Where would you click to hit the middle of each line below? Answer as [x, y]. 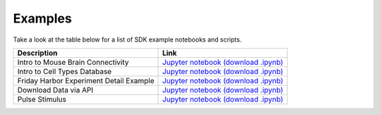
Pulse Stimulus [42, 99]
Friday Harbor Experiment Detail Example [86, 80]
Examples [42, 18]
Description [37, 53]
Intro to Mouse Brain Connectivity [73, 62]
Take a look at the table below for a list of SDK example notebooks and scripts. [127, 40]
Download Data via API [55, 90]
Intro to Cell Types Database [65, 71]
